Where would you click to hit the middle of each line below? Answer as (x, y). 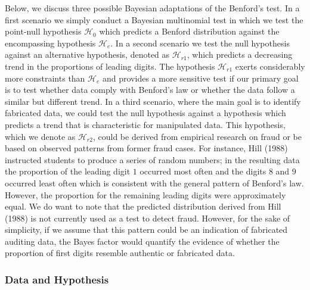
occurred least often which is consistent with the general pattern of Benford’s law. (154, 183)
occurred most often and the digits (203, 171)
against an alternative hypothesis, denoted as (87, 54)
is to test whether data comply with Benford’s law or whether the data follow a (150, 90)
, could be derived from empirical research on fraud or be (197, 136)
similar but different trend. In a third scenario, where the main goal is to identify (153, 101)
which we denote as (40, 136)
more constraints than (45, 78)
